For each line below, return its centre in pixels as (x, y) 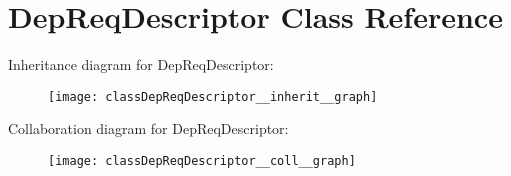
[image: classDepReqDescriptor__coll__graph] (202, 160)
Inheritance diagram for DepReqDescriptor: (141, 64)
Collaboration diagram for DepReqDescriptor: (148, 128)
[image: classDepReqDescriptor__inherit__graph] (213, 96)
